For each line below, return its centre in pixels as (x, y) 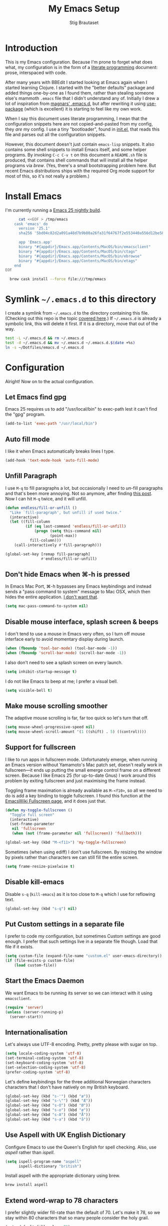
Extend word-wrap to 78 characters (62, 1200)
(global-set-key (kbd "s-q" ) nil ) (41, 908)
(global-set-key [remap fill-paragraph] (48, 554)
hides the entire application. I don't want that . (52, 597)
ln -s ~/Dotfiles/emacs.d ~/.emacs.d (44, 347)
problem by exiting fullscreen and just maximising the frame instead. (75, 780)
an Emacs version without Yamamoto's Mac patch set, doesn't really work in (84, 765)
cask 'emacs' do (31, 224)
